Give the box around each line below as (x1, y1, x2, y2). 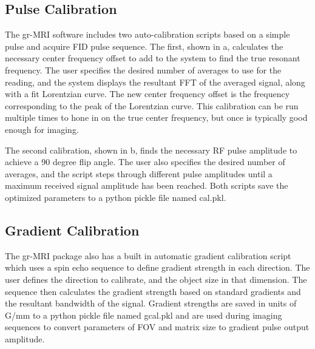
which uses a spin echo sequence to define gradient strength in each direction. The (5, 261, 310, 274)
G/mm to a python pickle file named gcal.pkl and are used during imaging (5, 308, 282, 321)
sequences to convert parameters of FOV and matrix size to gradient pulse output (5, 320, 310, 333)
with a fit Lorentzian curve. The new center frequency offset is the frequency (5, 87, 290, 100)
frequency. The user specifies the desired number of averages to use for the (5, 63, 282, 76)
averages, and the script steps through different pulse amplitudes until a (5, 167, 273, 180)
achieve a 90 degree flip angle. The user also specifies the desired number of (5, 155, 285, 168)
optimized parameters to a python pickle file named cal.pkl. (5, 191, 226, 203)
